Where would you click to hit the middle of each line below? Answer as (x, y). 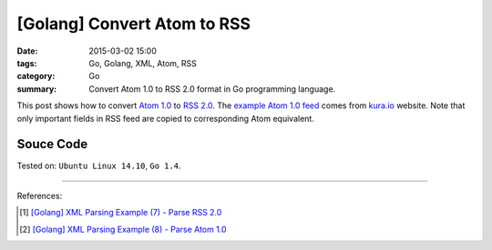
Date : (27, 51)
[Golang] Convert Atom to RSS (133, 24)
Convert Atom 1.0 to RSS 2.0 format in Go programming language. (212, 89)
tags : (27, 63)
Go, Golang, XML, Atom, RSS (143, 63)
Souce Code (52, 144)
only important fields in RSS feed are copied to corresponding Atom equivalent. (165, 118)
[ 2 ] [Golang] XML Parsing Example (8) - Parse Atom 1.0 (123, 229)
